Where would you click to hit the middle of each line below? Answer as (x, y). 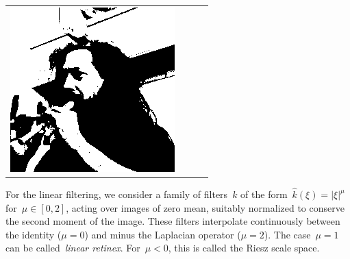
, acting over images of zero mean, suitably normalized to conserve (205, 207)
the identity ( (34, 234)
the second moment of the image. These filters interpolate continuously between (173, 221)
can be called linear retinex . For (73, 248)
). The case (287, 234)
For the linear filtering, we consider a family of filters (117, 194)
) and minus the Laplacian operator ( (163, 234)
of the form (264, 194)
